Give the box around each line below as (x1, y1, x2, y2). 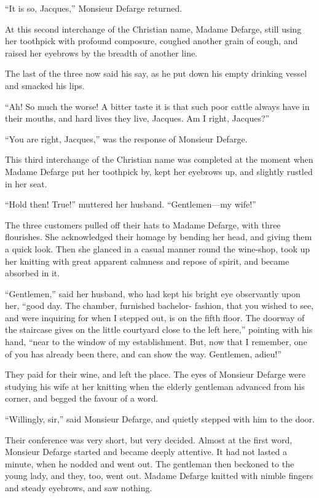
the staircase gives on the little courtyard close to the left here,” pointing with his (5, 323, 313, 336)
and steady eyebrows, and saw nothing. (5, 481, 152, 494)
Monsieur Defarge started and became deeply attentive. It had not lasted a (5, 445, 288, 458)
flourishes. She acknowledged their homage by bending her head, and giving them (5, 230, 312, 243)
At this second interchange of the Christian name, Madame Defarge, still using (5, 22, 302, 35)
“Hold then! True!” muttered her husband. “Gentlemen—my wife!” (5, 198, 256, 211)
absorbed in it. (5, 267, 60, 279)
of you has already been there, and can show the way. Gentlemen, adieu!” (5, 347, 282, 360)
